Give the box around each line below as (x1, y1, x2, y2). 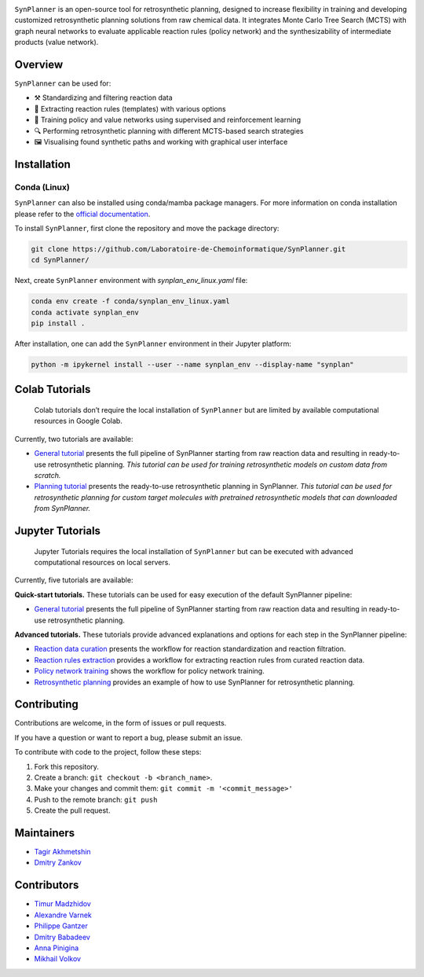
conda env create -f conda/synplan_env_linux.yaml (31, 297, 231, 306)
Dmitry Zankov (34, 858, 82, 868)
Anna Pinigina (34, 943, 79, 953)
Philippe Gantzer (34, 921, 88, 931)
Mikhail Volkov (34, 954, 82, 964)
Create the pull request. (34, 806, 111, 815)
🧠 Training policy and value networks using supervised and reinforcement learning (34, 115, 302, 125)
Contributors (14, 879, 79, 892)
